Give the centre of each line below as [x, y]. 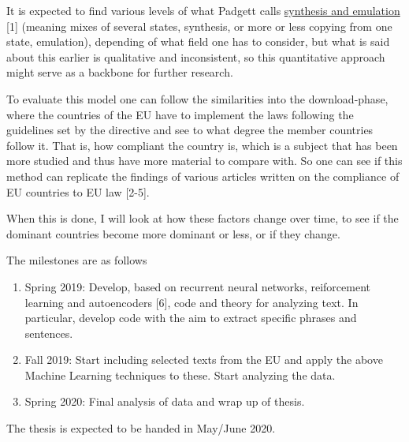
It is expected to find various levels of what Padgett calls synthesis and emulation [203, 10]
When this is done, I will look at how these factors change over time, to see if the [203, 218]
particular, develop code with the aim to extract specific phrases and [191, 318]
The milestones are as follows [77, 260]
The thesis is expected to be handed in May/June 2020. [141, 428]
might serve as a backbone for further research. [120, 72]
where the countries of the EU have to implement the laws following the [180, 114]
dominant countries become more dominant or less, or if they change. [173, 233]
